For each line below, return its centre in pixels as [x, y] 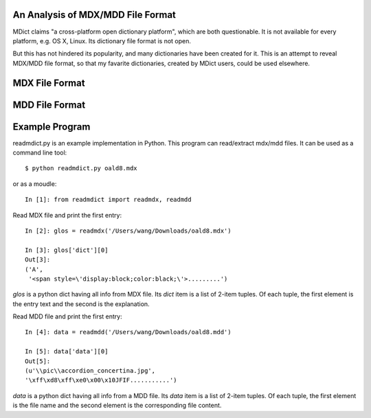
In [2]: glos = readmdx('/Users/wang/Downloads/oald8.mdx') [128, 231]
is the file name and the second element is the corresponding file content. [117, 406]
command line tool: [40, 153]
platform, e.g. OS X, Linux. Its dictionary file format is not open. [102, 40]
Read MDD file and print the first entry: [68, 316]
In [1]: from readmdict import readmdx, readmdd [108, 200]
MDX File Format [49, 83]
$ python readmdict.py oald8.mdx [81, 169]
